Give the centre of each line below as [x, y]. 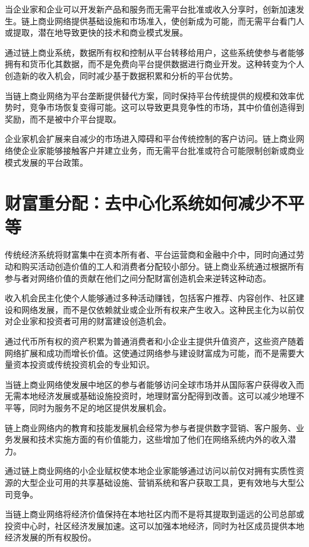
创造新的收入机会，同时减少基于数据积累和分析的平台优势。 [121, 75]
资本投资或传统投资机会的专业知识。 [83, 364]
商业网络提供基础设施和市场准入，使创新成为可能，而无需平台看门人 [171, 20]
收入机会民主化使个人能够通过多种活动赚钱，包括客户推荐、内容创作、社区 [150, 298]
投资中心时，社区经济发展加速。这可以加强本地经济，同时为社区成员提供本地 [154, 525]
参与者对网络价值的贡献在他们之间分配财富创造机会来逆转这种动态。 [138, 278]
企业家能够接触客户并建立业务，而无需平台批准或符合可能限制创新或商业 [163, 150]
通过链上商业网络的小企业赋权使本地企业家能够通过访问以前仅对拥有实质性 [150, 471]
